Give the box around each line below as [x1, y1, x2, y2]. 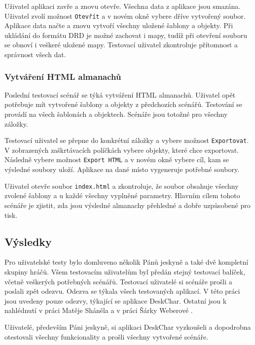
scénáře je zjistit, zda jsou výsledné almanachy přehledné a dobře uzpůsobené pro [4, 200, 251, 210]
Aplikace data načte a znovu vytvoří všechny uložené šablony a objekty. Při [4, 20, 233, 31]
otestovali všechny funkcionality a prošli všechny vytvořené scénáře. [4, 331, 209, 342]
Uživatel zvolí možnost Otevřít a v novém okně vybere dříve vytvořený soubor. [4, 10, 246, 21]
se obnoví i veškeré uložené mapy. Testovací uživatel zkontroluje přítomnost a [4, 39, 238, 50]
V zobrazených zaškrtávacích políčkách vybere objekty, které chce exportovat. [4, 144, 239, 155]
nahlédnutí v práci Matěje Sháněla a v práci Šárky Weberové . [4, 305, 193, 315]
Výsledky [4, 234, 52, 249]
